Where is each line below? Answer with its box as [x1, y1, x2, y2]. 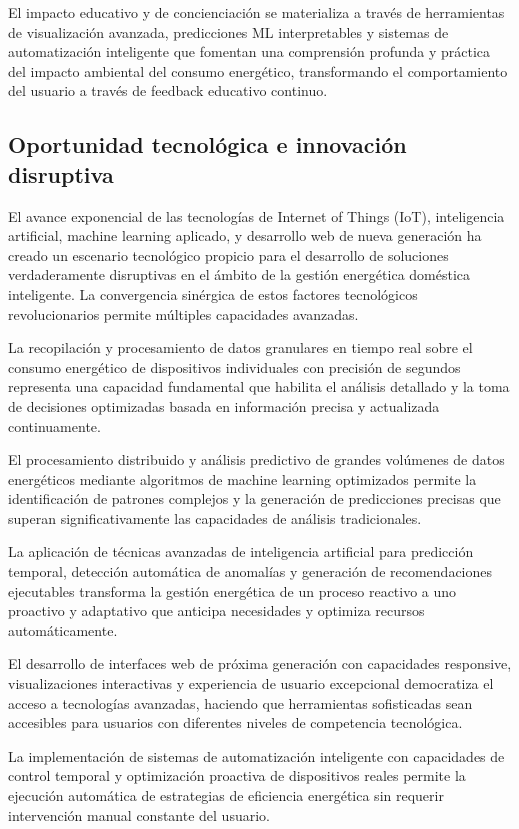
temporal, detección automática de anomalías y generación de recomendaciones [8, 561, 493, 582]
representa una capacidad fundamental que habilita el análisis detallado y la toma [8, 376, 510, 397]
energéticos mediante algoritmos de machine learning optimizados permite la [8, 468, 477, 489]
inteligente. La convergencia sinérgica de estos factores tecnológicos [8, 283, 418, 304]
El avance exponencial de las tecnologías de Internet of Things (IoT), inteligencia [8, 205, 505, 226]
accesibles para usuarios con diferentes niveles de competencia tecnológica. [8, 712, 463, 733]
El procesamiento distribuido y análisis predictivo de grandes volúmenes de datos [8, 449, 505, 470]
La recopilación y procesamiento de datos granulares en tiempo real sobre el [8, 337, 473, 358]
